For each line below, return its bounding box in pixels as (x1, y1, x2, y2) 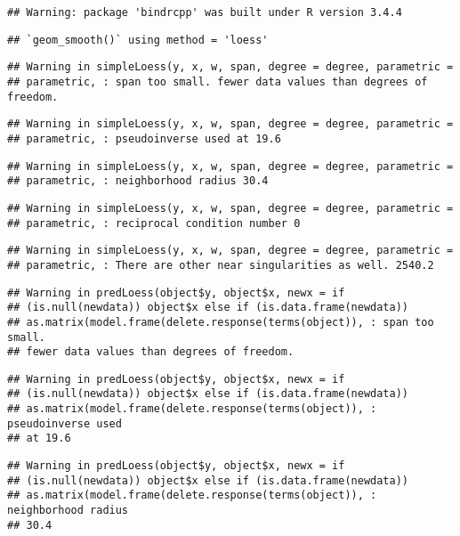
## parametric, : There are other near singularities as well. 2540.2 (7, 258, 434, 272)
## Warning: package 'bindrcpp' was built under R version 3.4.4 (7, 6, 402, 19)
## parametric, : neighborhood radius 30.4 (7, 175, 269, 188)
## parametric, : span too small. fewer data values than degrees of (7, 75, 428, 88)
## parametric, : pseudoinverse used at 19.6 (7, 132, 281, 145)
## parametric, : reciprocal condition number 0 (7, 216, 301, 230)
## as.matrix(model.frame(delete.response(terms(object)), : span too (7, 315, 434, 329)
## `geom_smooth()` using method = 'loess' (7, 33, 269, 46)
